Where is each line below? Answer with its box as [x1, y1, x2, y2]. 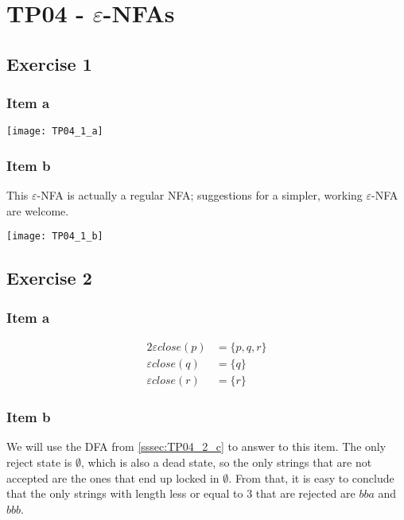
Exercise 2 [6, 266, 92, 290]
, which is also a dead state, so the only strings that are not [80, 454, 372, 470]
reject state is [6, 454, 72, 470]
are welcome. [6, 202, 69, 219]
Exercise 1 [6, 51, 92, 76]
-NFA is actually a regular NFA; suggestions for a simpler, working [37, 187, 363, 204]
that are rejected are [255, 485, 355, 502]
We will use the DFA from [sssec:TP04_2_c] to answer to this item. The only [6, 438, 387, 455]
